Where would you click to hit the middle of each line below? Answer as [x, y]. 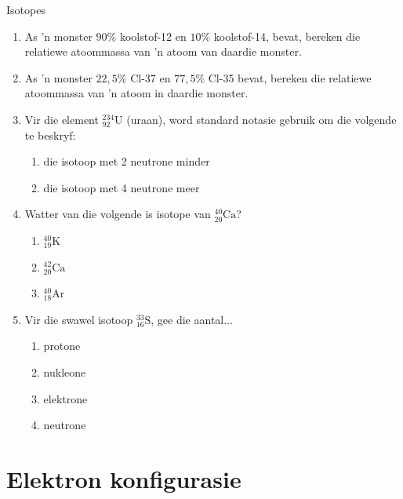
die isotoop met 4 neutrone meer [122, 187]
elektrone [65, 398]
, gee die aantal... [192, 319]
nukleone [65, 372]
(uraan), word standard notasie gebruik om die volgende [261, 119]
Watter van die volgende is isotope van [118, 214]
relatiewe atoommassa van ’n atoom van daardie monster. [163, 51]
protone [62, 346]
